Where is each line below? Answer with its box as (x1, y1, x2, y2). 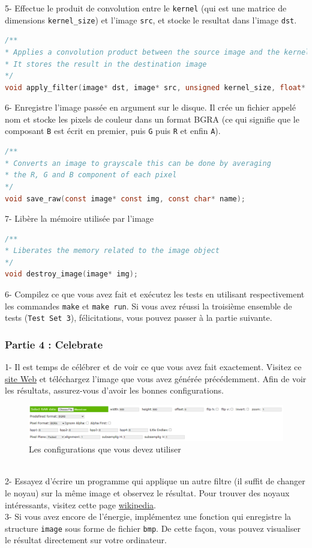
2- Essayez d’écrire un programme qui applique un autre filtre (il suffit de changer (5, 475, 305, 487)
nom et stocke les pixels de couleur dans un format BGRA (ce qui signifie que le (5, 112, 299, 125)
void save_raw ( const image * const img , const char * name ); (5, 194, 246, 203)
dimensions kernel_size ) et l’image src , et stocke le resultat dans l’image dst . (5, 13, 297, 26)
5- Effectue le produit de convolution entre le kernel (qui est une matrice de (5, 2, 287, 14)
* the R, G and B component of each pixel (5, 171, 177, 180)
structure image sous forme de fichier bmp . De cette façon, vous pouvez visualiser (5, 522, 301, 534)
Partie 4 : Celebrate (5, 336, 103, 352)
